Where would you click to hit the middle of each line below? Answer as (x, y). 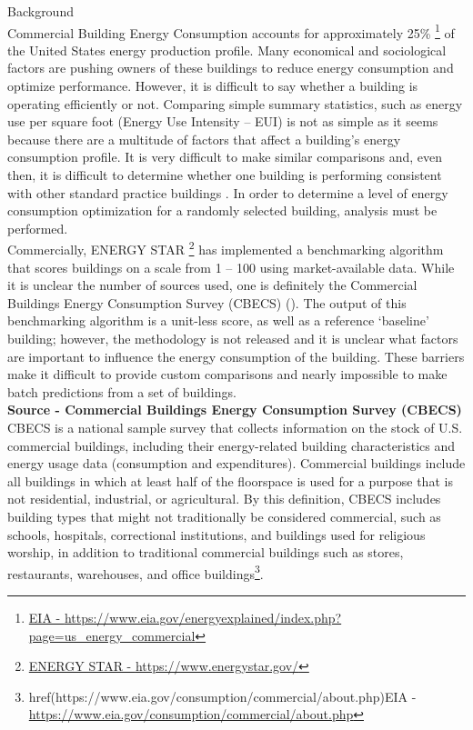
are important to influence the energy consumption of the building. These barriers (236, 356)
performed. (38, 228)
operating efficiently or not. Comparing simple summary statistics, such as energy (235, 103)
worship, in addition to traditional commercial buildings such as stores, (206, 552)
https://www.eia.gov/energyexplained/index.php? (203, 617)
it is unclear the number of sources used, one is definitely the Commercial (212, 285)
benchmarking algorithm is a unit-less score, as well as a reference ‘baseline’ (218, 320)
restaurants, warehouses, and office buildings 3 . (136, 572)
